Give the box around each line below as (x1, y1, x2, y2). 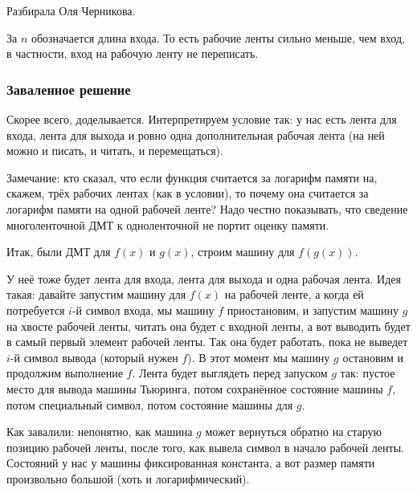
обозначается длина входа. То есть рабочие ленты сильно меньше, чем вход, (31, 29, 405, 46)
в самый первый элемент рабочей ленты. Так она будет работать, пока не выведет (6, 333, 408, 350)
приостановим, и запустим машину (227, 301, 399, 318)
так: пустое (340, 365, 395, 381)
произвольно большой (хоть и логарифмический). (6, 470, 250, 487)
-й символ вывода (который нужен (10, 348, 178, 365)
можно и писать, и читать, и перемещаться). (6, 142, 223, 159)
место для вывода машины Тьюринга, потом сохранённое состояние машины (6, 380, 383, 397)
